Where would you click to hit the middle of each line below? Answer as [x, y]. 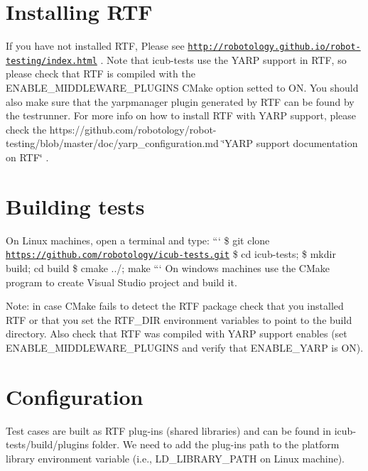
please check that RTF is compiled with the [101, 74]
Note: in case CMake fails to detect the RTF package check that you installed [175, 306]
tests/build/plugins [47, 444]
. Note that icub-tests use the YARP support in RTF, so [223, 59]
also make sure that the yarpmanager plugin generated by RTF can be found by [180, 101]
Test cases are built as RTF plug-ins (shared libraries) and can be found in [169, 430]
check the [26, 129]
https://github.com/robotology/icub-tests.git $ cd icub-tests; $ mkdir [171, 254]
